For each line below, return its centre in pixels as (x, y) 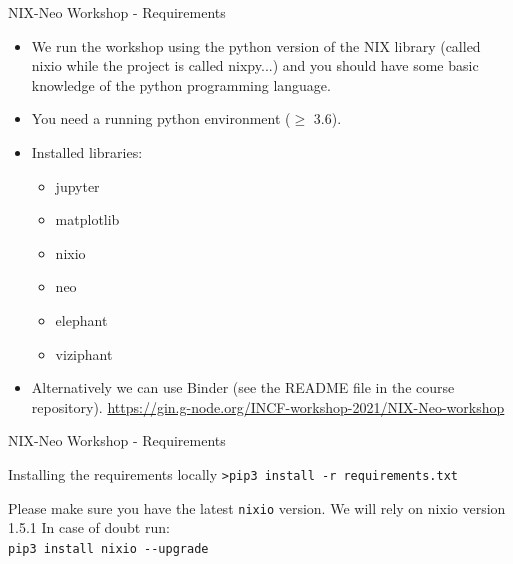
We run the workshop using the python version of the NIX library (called (256, 45)
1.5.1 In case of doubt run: (89, 527)
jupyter (77, 185)
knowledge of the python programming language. (181, 84)
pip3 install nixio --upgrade (108, 548)
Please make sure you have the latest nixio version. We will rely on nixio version (257, 507)
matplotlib (87, 219)
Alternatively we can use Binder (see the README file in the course (243, 387)
